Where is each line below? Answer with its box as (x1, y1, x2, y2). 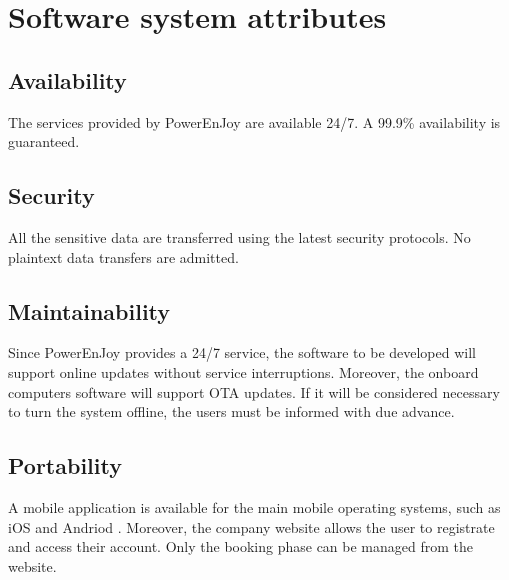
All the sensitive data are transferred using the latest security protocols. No (8, 226, 471, 247)
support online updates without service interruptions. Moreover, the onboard (8, 361, 479, 382)
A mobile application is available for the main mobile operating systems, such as (8, 496, 501, 517)
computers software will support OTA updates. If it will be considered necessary (8, 381, 500, 402)
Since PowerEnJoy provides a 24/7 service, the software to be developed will (8, 342, 476, 363)
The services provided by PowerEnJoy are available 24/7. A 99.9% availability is (8, 111, 501, 132)
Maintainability (8, 295, 171, 326)
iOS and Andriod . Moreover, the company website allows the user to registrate (8, 516, 495, 537)
